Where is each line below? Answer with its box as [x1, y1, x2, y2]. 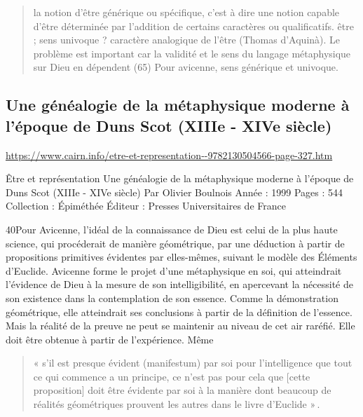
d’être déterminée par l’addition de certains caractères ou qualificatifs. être [33, 18, 354, 33]
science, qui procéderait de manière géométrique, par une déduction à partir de [6, 235, 345, 250]
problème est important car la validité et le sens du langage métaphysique [33, 46, 351, 60]
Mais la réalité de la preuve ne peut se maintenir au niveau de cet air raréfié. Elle [6, 318, 355, 333]
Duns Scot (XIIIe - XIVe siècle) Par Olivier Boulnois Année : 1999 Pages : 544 [6, 184, 343, 199]
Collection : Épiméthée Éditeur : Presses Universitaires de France [6, 198, 286, 213]
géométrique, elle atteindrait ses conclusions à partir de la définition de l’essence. [6, 304, 352, 319]
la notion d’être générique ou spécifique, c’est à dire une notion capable [33, 5, 340, 19]
